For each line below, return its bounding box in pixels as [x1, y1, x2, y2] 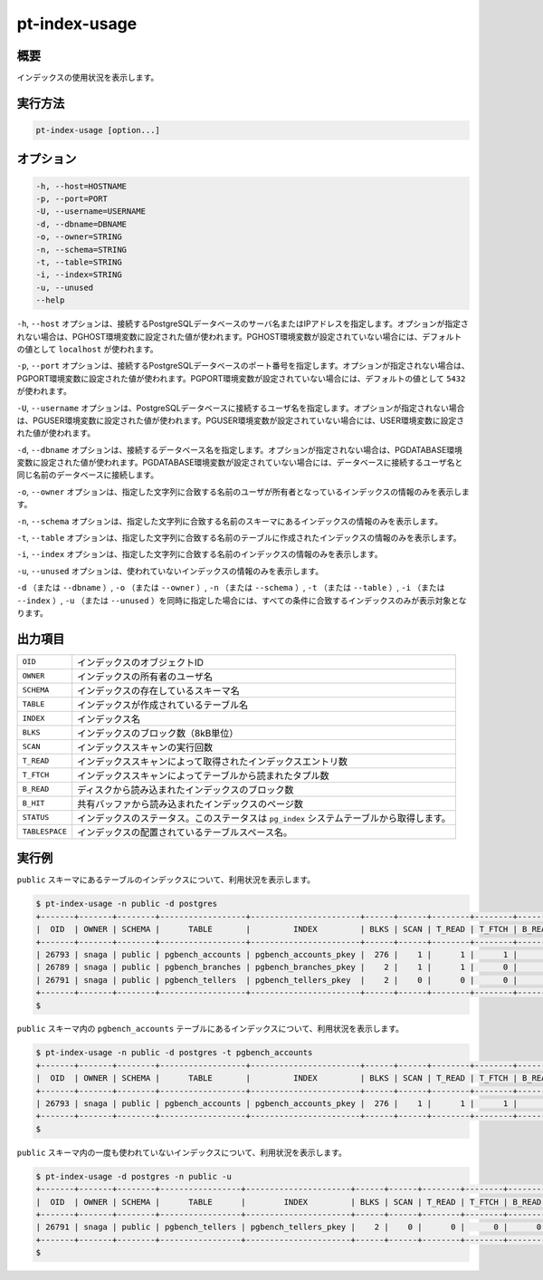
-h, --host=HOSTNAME [35, 181, 127, 191]
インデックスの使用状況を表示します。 [16, 72, 159, 83]
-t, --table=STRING [35, 257, 122, 267]
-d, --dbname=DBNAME [35, 218, 127, 229]
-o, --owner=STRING [35, 232, 122, 242]
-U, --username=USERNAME [35, 207, 147, 217]
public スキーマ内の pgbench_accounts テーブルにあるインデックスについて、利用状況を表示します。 [16, 1024, 405, 1035]
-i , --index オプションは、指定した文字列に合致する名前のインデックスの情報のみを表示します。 [16, 549, 383, 560]
